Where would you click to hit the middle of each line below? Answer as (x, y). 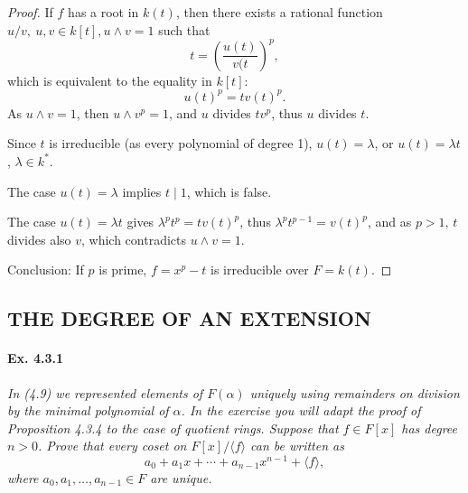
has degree (430, 428)
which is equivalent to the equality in (110, 80)
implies (142, 191)
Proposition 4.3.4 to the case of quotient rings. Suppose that (173, 428)
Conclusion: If (46, 270)
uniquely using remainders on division (355, 392)
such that (184, 29)
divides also (39, 239)
